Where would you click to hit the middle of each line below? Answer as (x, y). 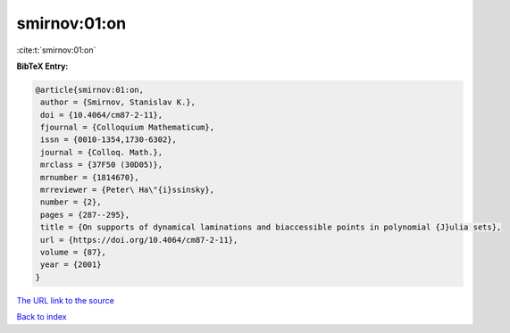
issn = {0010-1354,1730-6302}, (109, 140)
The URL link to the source (66, 300)
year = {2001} (71, 265)
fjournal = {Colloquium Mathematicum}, (127, 128)
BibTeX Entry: (42, 66)
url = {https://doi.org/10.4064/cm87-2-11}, (139, 240)
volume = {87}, (74, 252)
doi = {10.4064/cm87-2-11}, (102, 115)
